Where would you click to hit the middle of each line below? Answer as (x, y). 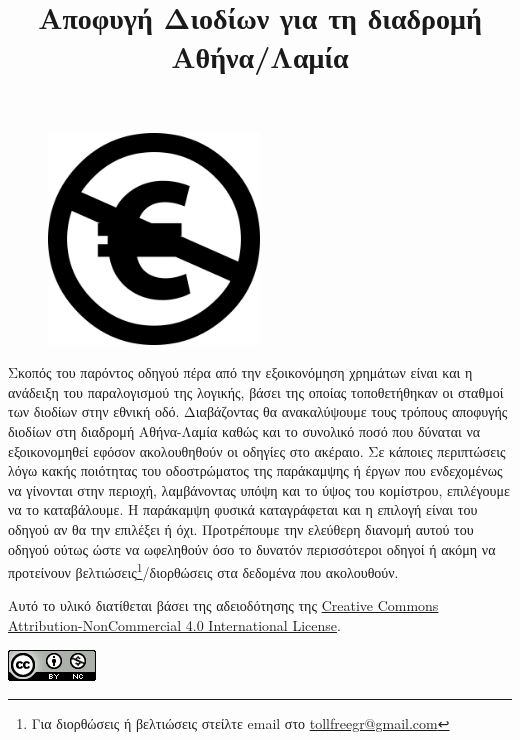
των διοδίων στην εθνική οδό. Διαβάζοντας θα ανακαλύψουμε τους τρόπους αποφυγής (258, 411)
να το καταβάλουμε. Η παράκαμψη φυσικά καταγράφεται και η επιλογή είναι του (243, 509)
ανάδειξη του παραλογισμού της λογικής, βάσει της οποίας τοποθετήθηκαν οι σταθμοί (256, 391)
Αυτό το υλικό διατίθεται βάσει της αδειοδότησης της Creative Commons (223, 605)
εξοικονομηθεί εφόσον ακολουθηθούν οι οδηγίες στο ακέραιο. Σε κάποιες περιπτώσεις (257, 450)
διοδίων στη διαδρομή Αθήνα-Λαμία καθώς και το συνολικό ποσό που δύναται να (244, 430)
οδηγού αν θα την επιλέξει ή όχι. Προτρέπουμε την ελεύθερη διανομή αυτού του (241, 528)
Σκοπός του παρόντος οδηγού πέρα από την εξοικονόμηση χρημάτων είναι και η (240, 372)
